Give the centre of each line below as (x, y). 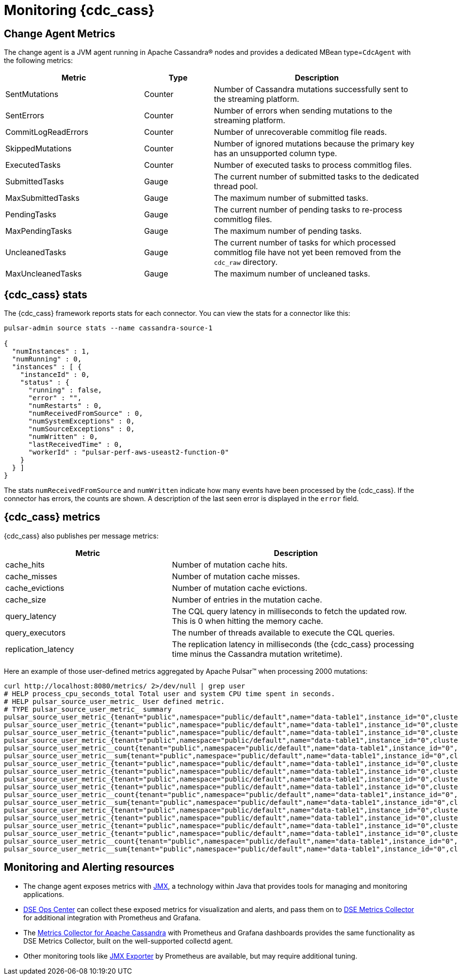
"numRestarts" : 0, (65, 406)
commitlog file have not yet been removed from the (307, 253)
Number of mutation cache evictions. (240, 588)
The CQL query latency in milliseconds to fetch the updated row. (289, 611)
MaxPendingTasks (39, 231)
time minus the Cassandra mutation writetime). (257, 654)
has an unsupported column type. (275, 154)
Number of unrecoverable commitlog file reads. (300, 132)
